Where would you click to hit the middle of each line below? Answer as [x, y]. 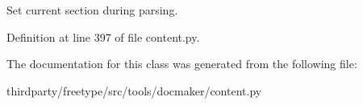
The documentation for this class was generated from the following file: [182, 64]
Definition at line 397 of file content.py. [103, 36]
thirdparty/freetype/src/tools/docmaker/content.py [134, 90]
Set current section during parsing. [92, 10]
